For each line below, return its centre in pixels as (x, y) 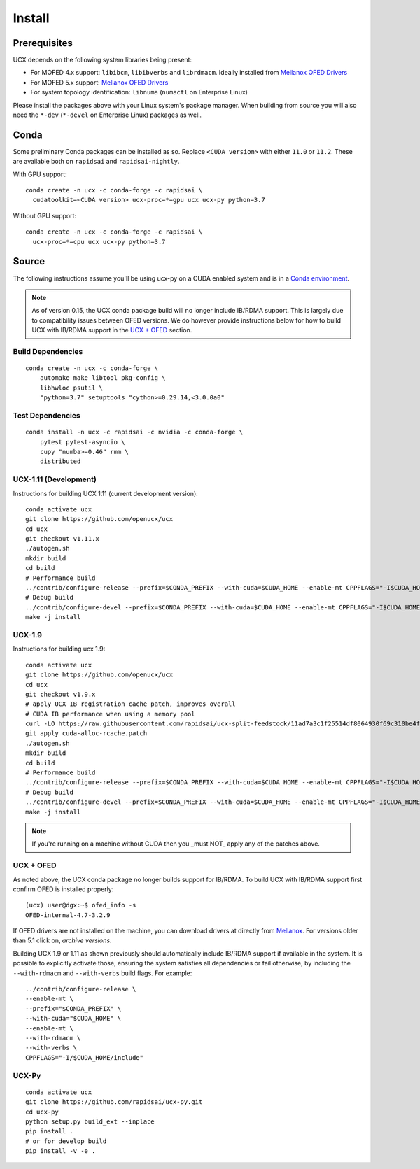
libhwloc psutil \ (71, 388)
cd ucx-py (42, 1112)
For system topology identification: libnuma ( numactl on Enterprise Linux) (139, 92)
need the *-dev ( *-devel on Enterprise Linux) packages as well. (107, 115)
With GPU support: (40, 174)
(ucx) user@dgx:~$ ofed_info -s (81, 905)
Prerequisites (43, 43)
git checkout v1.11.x (62, 539)
